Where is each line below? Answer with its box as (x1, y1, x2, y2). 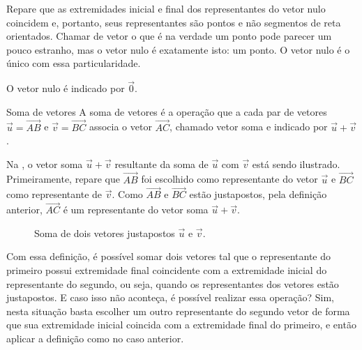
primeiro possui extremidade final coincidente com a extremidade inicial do (6, 263, 327, 277)
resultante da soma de (114, 156, 209, 171)
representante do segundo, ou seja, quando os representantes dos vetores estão (6, 276, 339, 291)
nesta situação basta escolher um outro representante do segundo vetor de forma (6, 303, 350, 318)
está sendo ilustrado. (252, 156, 340, 171)
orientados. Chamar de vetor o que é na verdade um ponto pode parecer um (6, 29, 332, 43)
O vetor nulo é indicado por (6, 81, 125, 96)
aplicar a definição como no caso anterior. (6, 330, 184, 345)
